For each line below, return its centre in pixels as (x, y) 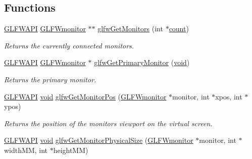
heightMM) (71, 150)
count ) (179, 29)
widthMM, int (26, 150)
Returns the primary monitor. (50, 79)
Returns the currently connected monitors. (69, 45)
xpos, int (229, 96)
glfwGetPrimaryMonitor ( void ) (142, 62)
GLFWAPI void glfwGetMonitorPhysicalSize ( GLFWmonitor (99, 140)
